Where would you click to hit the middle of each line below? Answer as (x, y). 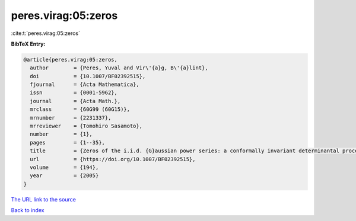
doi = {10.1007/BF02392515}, (88, 76)
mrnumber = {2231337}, (71, 118)
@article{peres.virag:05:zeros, (71, 60)
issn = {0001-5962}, (74, 93)
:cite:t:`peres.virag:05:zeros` (45, 33)
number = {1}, (61, 134)
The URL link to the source (44, 199)
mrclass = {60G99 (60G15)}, (80, 109)
